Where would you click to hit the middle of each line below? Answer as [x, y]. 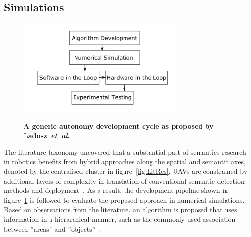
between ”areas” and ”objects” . [52, 228]
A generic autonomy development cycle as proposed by [119, 126]
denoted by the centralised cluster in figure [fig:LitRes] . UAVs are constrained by [126, 171]
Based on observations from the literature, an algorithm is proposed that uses [121, 209]
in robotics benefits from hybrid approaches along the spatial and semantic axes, [125, 161]
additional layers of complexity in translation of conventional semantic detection [124, 180]
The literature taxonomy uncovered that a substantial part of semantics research [125, 152]
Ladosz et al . [47, 135]
